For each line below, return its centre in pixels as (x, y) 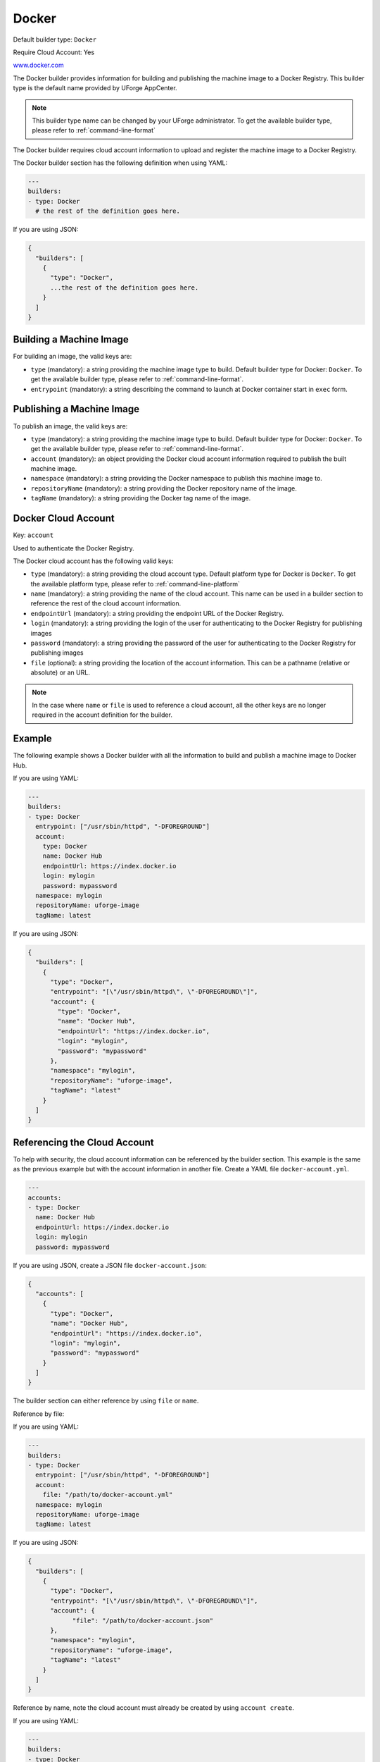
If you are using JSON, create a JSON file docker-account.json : (110, 1265)
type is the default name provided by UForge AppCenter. (95, 88)
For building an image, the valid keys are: (72, 357)
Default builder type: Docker (55, 39)
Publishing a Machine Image (76, 409)
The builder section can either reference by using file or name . (106, 1401)
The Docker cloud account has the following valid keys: (93, 561)
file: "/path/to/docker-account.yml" (108, 1495)
